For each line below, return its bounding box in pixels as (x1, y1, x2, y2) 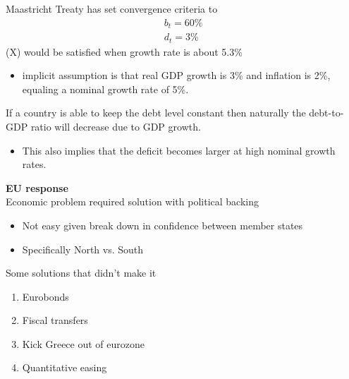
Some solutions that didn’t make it (6, 265, 157, 280)
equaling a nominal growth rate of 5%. (22, 81, 189, 96)
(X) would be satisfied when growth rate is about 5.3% (6, 44, 243, 59)
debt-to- (309, 105, 344, 120)
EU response (6, 180, 68, 195)
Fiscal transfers (22, 313, 88, 327)
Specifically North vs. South (22, 241, 144, 256)
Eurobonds (22, 289, 69, 303)
